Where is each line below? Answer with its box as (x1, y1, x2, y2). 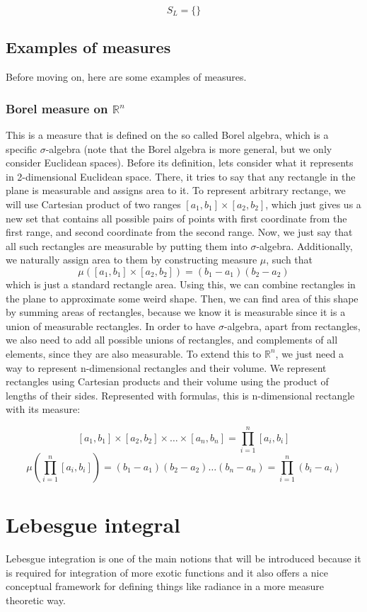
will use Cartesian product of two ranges (6, 196, 181, 211)
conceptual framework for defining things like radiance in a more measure (6, 579, 324, 594)
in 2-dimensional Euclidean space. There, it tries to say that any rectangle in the (6, 169, 356, 183)
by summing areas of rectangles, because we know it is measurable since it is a (6, 305, 346, 319)
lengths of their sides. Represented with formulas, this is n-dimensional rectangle (6, 387, 355, 402)
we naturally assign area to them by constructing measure (6, 252, 257, 267)
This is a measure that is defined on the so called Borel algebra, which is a (6, 127, 329, 142)
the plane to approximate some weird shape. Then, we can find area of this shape (6, 290, 359, 305)
